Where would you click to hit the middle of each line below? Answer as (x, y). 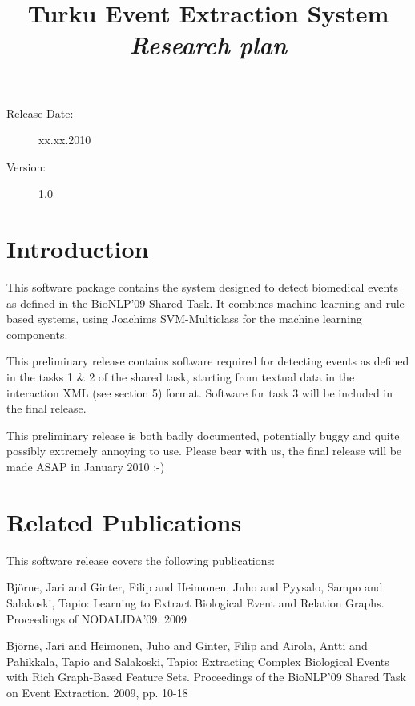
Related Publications (124, 521)
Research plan (208, 45)
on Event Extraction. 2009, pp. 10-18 (97, 692)
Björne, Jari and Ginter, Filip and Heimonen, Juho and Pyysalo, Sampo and (195, 587)
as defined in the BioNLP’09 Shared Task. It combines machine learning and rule (205, 303)
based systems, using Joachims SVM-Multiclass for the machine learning (184, 319)
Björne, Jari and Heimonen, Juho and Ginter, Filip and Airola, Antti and (187, 645)
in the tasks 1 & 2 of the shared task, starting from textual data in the (181, 377)
